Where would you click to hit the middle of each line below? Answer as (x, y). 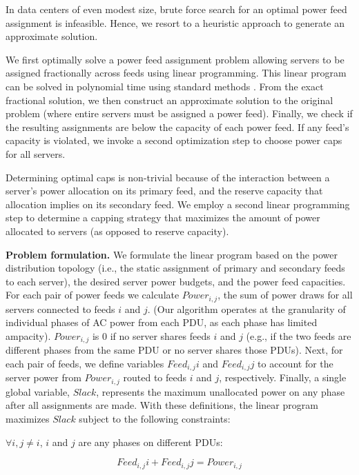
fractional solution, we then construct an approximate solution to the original (169, 100)
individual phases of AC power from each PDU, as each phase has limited (162, 322)
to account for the (295, 363)
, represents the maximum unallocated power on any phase (221, 391)
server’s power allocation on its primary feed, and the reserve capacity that (164, 191)
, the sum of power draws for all (285, 295)
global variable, (38, 391)
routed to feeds (155, 377)
